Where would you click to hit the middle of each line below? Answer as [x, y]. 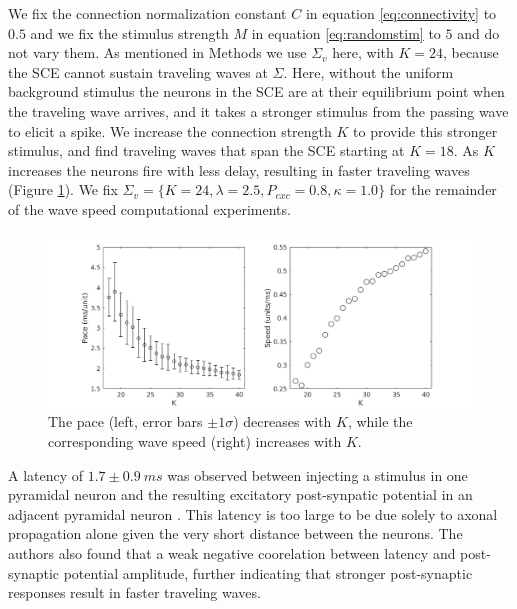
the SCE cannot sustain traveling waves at [138, 71]
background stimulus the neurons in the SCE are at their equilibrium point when [256, 91]
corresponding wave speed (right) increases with [195, 441]
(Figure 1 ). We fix [63, 189]
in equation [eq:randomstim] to [346, 32]
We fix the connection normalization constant [147, 13]
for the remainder [443, 189]
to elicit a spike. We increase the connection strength [170, 130]
